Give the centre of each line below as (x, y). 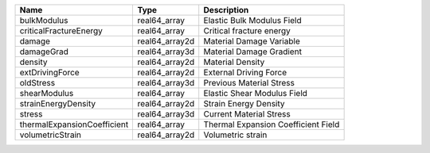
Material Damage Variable (252, 41)
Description (226, 10)
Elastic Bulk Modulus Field (252, 20)
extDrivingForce (49, 73)
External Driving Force (245, 73)
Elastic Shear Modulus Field (256, 93)
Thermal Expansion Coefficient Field (272, 124)
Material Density (234, 62)
